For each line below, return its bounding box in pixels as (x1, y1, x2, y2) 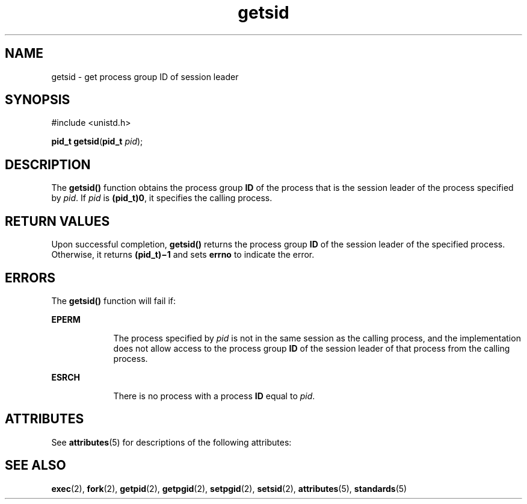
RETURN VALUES (5, 213, 110, 229)
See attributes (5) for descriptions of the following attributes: (51, 437, 292, 447)
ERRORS (5, 270, 56, 285)
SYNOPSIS (5, 92, 70, 108)
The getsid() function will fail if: (51, 295, 176, 306)
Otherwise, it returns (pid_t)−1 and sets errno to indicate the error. (51, 249, 315, 260)
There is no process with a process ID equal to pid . (113, 390, 315, 401)
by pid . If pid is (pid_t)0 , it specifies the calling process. (51, 193, 273, 204)
